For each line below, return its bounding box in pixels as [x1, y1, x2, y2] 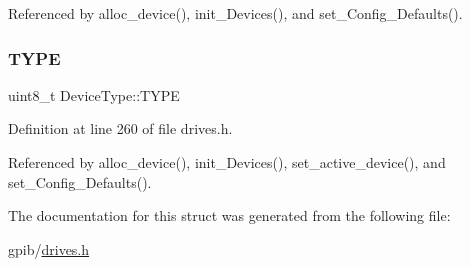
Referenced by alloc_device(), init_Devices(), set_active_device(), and [8, 152, 446, 172]
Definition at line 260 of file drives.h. [8, 118, 233, 139]
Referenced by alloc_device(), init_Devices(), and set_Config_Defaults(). [8, 3, 463, 23]
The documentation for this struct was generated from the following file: [8, 205, 451, 226]
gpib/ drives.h [8, 238, 90, 259]
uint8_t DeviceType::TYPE [8, 84, 180, 105]
